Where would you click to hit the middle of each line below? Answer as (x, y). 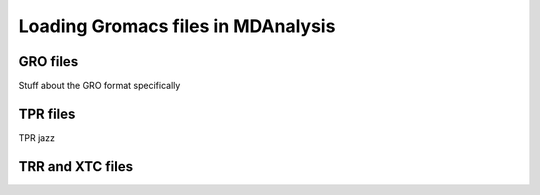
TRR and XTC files (76, 166)
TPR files (47, 113)
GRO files (48, 61)
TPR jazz (36, 137)
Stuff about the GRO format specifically (99, 86)
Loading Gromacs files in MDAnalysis (177, 26)
